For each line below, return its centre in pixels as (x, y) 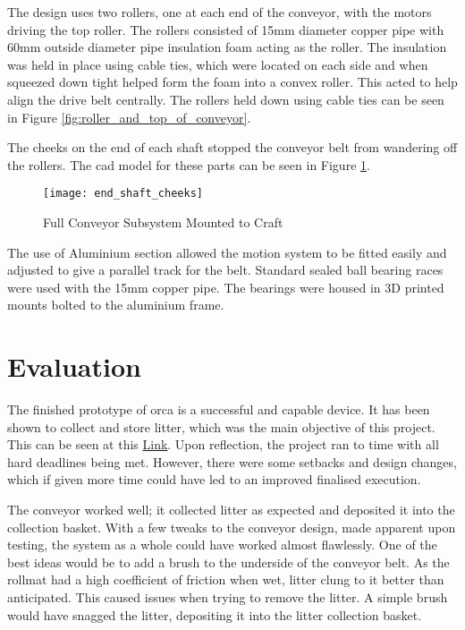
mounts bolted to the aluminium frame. (116, 305)
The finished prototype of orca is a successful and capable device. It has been (219, 409)
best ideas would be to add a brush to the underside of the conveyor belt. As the (228, 562)
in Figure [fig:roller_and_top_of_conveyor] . (129, 117)
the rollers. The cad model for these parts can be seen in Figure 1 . (189, 164)
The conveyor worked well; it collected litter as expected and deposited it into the (231, 510)
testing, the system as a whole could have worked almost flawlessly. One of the (222, 545)
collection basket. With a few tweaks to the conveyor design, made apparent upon (232, 527)
